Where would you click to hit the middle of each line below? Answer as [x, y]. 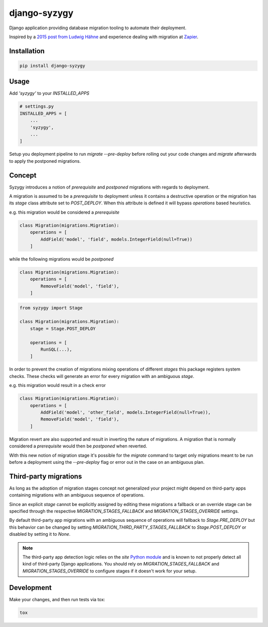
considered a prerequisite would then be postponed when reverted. [78, 446]
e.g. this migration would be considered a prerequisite [64, 212]
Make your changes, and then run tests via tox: [57, 599]
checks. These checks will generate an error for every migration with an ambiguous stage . [102, 376]
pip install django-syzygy [52, 65]
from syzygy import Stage [51, 308]
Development [31, 588]
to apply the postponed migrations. [45, 161]
